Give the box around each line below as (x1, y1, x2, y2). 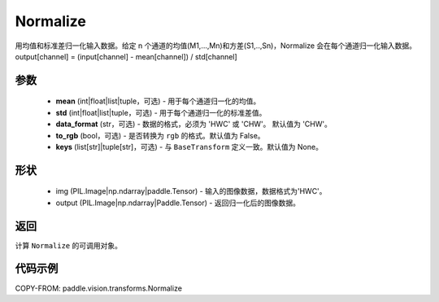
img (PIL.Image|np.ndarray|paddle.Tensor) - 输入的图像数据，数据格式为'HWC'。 (55, 186, 327, 196)
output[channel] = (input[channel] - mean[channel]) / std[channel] (15, 51, 237, 61)
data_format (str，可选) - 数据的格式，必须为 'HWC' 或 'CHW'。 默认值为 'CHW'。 (55, 119, 333, 129)
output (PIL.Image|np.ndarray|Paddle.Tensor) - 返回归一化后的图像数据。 (55, 198, 301, 208)
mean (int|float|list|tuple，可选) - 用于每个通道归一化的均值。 (55, 96, 261, 106)
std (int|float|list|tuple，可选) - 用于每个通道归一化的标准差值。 (55, 107, 267, 117)
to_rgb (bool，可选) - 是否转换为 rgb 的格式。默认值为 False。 (55, 130, 265, 140)
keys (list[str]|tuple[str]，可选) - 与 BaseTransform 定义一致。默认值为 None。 (55, 142, 323, 151)
